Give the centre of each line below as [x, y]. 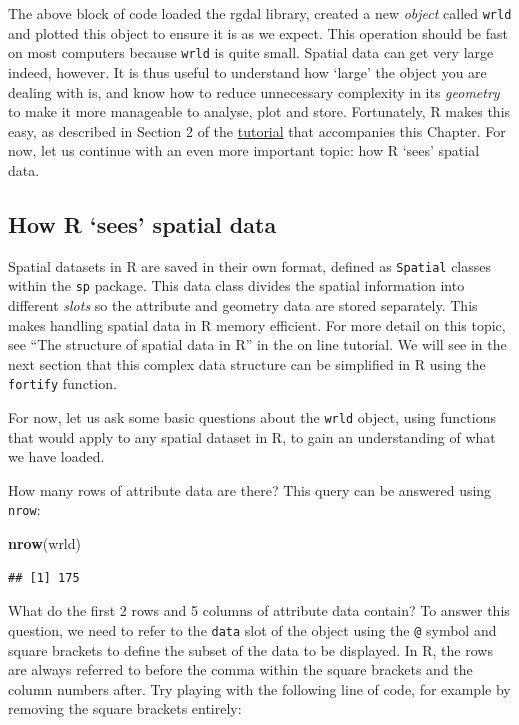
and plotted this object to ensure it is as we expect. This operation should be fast [258, 32]
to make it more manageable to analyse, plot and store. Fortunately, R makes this [259, 111]
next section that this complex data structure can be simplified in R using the [247, 363]
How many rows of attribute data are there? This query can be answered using [250, 489]
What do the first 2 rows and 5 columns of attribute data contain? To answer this [259, 610]
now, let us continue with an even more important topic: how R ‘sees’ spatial [244, 150]
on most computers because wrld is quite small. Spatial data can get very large [251, 52]
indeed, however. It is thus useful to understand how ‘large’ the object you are [247, 71]
